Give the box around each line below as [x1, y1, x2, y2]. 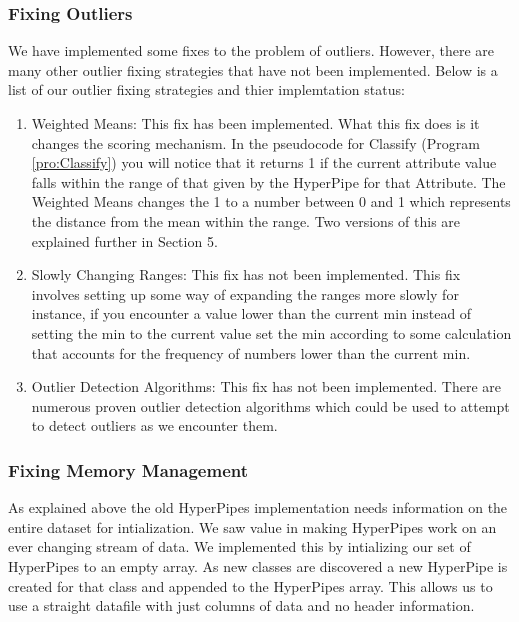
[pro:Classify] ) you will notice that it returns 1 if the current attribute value [31, 152, 497, 173]
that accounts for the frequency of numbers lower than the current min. [31, 342, 471, 363]
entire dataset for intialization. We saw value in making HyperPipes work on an [8, 516, 497, 537]
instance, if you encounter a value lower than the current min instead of [31, 303, 472, 324]
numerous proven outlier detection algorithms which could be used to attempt [31, 395, 510, 416]
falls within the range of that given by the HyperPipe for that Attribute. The [31, 171, 506, 192]
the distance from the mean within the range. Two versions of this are [31, 210, 461, 231]
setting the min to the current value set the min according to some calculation [31, 322, 512, 343]
